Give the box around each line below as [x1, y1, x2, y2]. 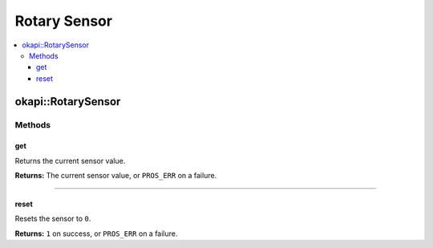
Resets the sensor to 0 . [14, 213, 91, 224]
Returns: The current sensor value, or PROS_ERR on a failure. [14, 171, 217, 181]
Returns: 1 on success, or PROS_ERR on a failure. [14, 229, 178, 238]
